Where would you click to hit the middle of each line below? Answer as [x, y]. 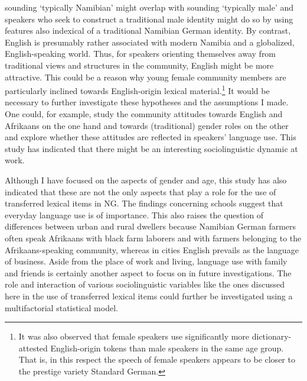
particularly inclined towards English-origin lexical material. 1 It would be [137, 90]
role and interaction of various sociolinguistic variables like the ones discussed [145, 284]
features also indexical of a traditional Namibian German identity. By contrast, [148, 30]
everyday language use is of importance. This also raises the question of [134, 214]
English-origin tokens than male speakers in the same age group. [167, 348]
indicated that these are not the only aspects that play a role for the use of [141, 191]
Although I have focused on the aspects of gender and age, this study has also [146, 180]
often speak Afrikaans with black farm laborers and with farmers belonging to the [153, 238]
